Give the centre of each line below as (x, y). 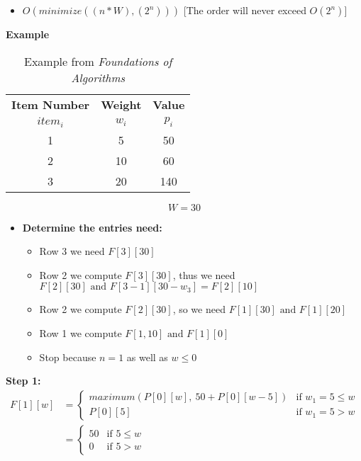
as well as (147, 357)
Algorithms (98, 77)
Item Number (51, 104)
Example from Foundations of (98, 61)
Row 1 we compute (80, 332)
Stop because (68, 357)
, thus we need (204, 274)
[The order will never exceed (245, 10)
